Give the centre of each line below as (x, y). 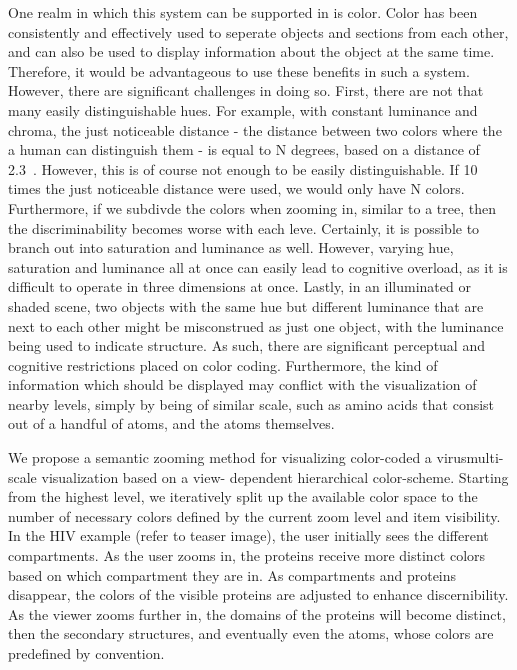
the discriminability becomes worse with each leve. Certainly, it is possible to (244, 227)
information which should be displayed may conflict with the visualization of (242, 384)
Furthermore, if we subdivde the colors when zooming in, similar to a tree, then (252, 207)
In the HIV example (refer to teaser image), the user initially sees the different (248, 535)
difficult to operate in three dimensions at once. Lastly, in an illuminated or (239, 286)
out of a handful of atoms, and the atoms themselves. (171, 423)
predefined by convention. (86, 653)
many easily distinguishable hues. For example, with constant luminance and (243, 109)
